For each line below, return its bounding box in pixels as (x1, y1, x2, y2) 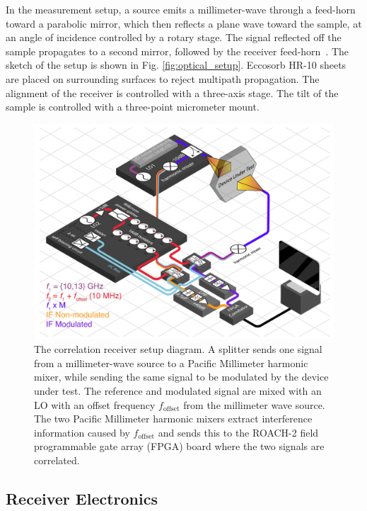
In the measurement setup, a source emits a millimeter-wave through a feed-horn (6, 2, 356, 16)
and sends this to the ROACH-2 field (158, 425, 319, 439)
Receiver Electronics (6, 488, 158, 509)
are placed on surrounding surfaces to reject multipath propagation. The (6, 71, 320, 86)
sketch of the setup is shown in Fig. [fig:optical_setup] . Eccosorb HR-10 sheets (6, 57, 346, 72)
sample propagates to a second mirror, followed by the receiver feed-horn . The (6, 43, 349, 58)
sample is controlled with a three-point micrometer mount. (6, 99, 260, 114)
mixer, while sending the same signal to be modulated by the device (34, 369, 329, 384)
